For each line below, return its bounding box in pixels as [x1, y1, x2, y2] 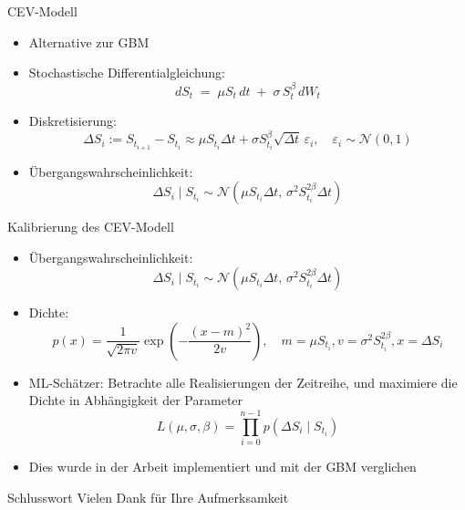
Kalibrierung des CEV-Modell [7, 217, 174, 236]
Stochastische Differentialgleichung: [28, 63, 225, 82]
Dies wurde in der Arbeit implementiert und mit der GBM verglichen [28, 457, 417, 476]
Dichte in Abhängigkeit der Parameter [28, 390, 243, 410]
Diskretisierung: [28, 111, 117, 130]
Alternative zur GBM [28, 32, 150, 51]
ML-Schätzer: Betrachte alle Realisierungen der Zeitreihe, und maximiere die [28, 372, 458, 391]
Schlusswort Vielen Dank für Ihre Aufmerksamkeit [7, 487, 289, 506]
